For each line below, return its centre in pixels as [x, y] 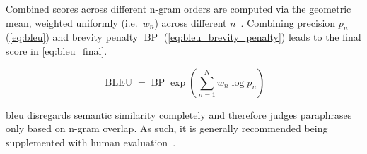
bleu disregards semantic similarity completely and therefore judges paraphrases [179, 114]
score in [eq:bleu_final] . [57, 50]
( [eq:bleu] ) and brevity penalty [72, 37]
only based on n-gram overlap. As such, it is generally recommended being [167, 128]
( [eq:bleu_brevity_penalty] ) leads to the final [262, 37]
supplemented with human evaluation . [91, 142]
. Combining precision [288, 22]
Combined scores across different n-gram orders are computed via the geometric [179, 8]
